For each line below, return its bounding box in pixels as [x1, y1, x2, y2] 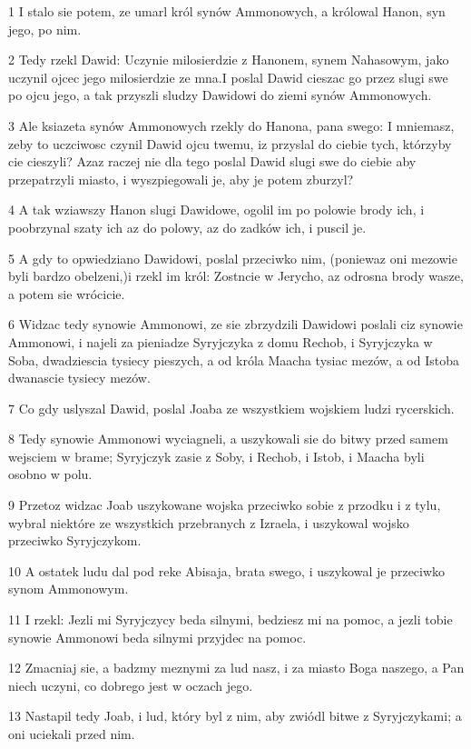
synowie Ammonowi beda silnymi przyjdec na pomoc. [8, 627, 307, 646]
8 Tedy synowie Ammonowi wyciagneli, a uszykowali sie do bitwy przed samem [8, 429, 448, 448]
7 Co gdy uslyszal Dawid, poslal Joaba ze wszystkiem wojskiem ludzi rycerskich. [8, 398, 455, 417]
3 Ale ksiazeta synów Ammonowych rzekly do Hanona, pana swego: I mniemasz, [8, 115, 455, 135]
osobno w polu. [8, 464, 93, 484]
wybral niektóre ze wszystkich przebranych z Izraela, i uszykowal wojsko [8, 513, 409, 532]
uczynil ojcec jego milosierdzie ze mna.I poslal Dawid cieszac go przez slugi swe [8, 67, 448, 86]
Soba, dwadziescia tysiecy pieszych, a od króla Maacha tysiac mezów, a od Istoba [8, 350, 459, 369]
